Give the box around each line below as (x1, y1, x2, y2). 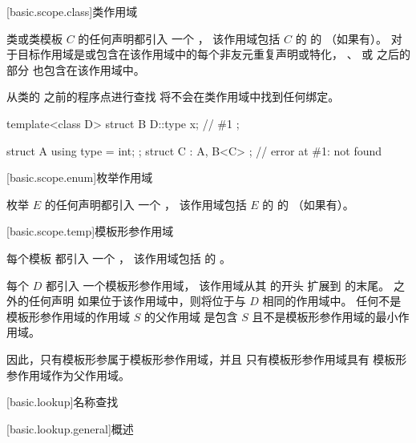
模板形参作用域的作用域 (6, 308, 130, 324)
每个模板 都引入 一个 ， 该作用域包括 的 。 (6, 249, 231, 266)
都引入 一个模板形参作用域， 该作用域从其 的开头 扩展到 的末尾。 (45, 276, 390, 293)
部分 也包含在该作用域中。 (6, 61, 145, 78)
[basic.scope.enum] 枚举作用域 (6, 169, 153, 186)
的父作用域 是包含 (143, 308, 238, 324)
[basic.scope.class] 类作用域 (6, 3, 138, 19)
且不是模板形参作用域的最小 (252, 308, 398, 324)
